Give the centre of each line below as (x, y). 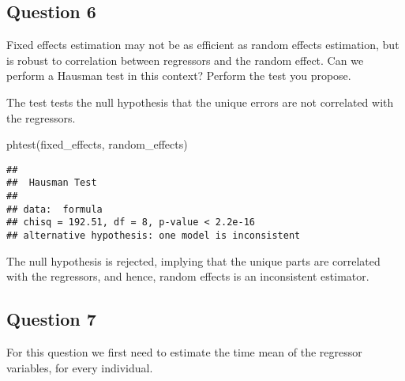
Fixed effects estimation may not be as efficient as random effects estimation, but (203, 45)
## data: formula (54, 209)
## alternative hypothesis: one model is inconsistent (154, 236)
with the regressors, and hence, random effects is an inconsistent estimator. (188, 276)
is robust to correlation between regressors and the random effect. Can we (185, 60)
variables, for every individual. (80, 367)
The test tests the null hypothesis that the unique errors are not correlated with (200, 102)
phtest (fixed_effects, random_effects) (97, 144)
